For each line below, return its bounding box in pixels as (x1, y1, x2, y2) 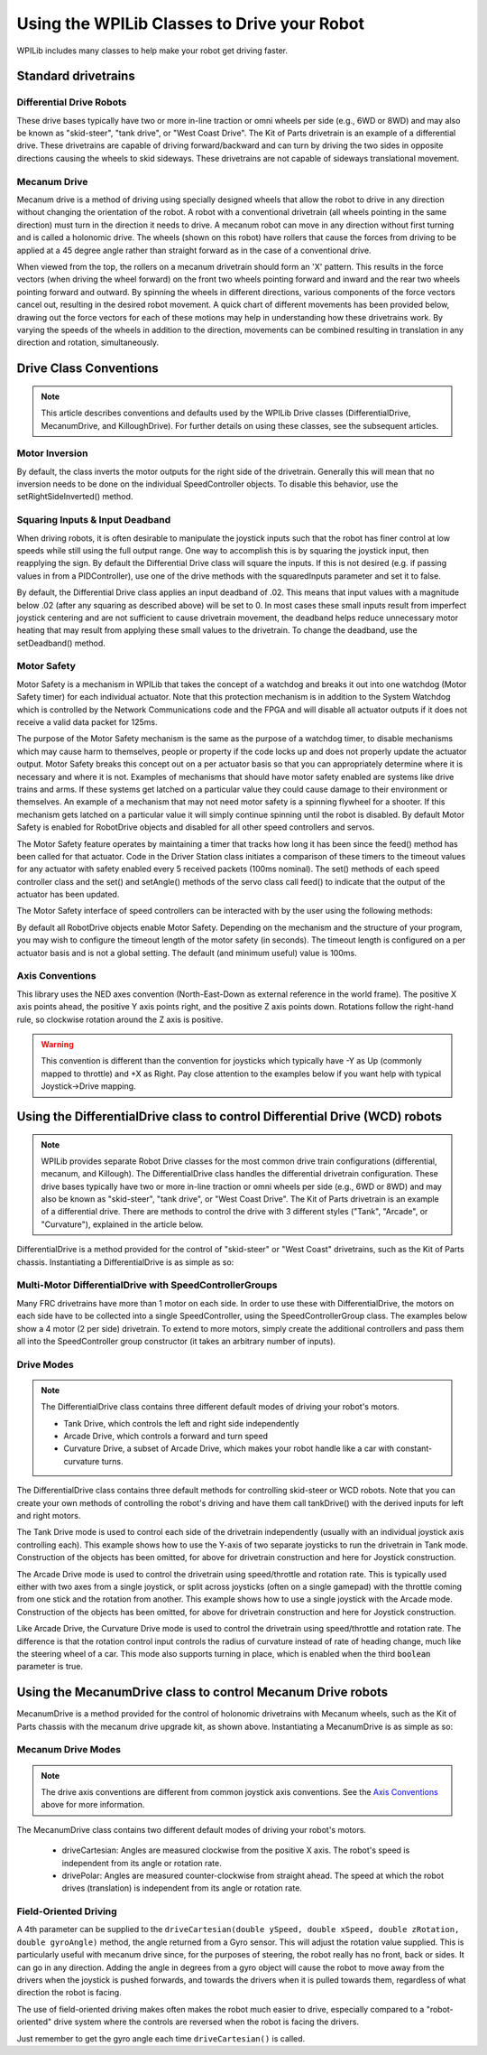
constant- (395, 1443, 433, 1454)
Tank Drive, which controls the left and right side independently (63, 1418, 299, 1428)
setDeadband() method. (16, 637, 106, 648)
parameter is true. (16, 1661, 83, 1672)
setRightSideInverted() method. (16, 491, 133, 502)
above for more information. (41, 1799, 145, 1810)
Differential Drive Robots (16, 96, 127, 108)
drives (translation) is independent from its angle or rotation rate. (61, 1883, 302, 1893)
